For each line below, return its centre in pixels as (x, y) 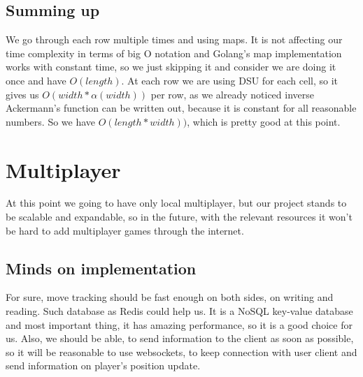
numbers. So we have (51, 121)
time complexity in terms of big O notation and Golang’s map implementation (174, 53)
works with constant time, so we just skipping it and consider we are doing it (171, 67)
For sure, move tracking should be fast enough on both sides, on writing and (170, 297)
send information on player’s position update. (103, 365)
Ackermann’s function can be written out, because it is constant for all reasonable (181, 108)
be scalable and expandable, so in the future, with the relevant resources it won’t (179, 217)
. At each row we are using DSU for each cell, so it (230, 80)
